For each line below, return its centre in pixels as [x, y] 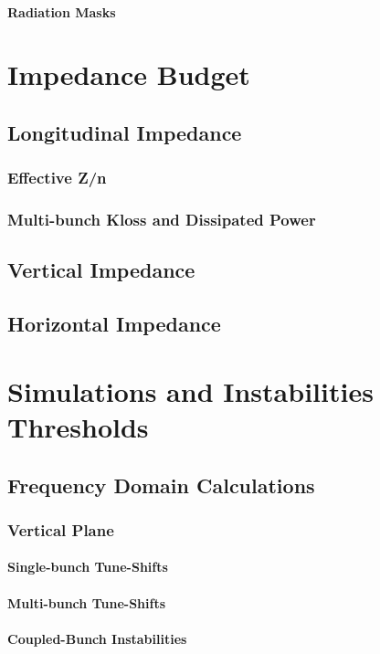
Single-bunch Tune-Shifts [88, 567]
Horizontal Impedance [114, 324]
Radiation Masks [62, 11]
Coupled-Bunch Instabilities [97, 638]
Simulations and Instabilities [190, 390]
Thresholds [78, 426]
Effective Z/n [57, 178]
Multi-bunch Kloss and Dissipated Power [162, 220]
